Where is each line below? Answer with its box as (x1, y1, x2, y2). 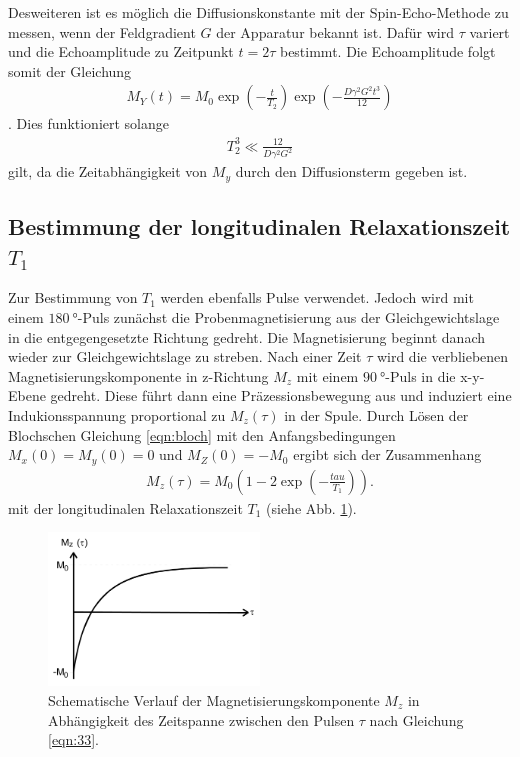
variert (469, 21, 510, 42)
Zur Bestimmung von (8, 287, 138, 308)
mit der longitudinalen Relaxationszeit (8, 497, 243, 518)
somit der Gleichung (8, 60, 132, 81)
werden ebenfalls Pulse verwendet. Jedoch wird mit (160, 287, 474, 308)
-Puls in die (385, 365, 456, 386)
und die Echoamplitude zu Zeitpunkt (8, 41, 234, 62)
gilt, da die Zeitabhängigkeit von (8, 161, 208, 182)
